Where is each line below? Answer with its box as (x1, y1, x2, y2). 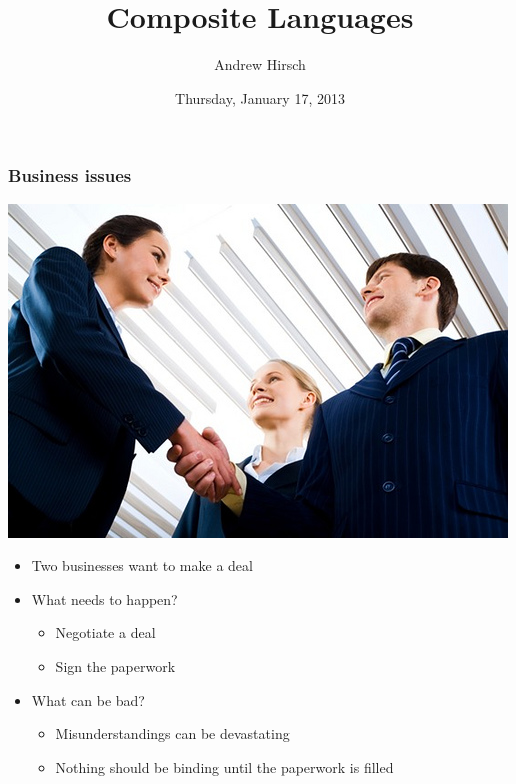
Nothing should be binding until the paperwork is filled (55, 756, 394, 777)
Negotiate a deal (55, 622, 156, 643)
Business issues (8, 163, 132, 188)
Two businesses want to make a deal (31, 555, 253, 576)
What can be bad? (31, 689, 145, 710)
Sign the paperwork (55, 655, 176, 676)
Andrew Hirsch (214, 54, 306, 75)
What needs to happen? (31, 588, 178, 609)
